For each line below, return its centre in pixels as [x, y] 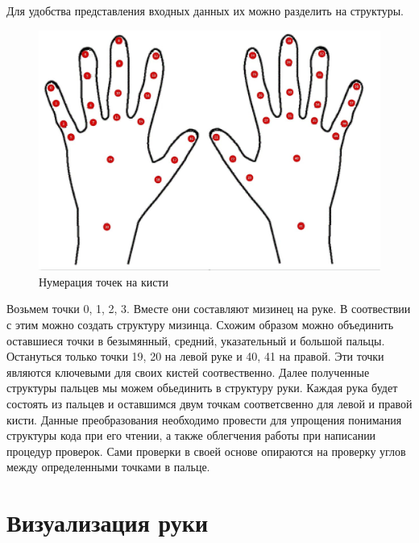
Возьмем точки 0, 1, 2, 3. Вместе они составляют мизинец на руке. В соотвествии [209, 309]
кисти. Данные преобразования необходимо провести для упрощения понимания [204, 419]
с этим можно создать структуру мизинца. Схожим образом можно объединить [200, 325]
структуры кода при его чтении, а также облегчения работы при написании [191, 435]
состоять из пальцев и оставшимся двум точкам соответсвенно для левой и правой [209, 404]
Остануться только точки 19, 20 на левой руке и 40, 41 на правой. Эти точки [195, 356]
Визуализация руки [108, 522]
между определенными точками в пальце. [108, 467]
